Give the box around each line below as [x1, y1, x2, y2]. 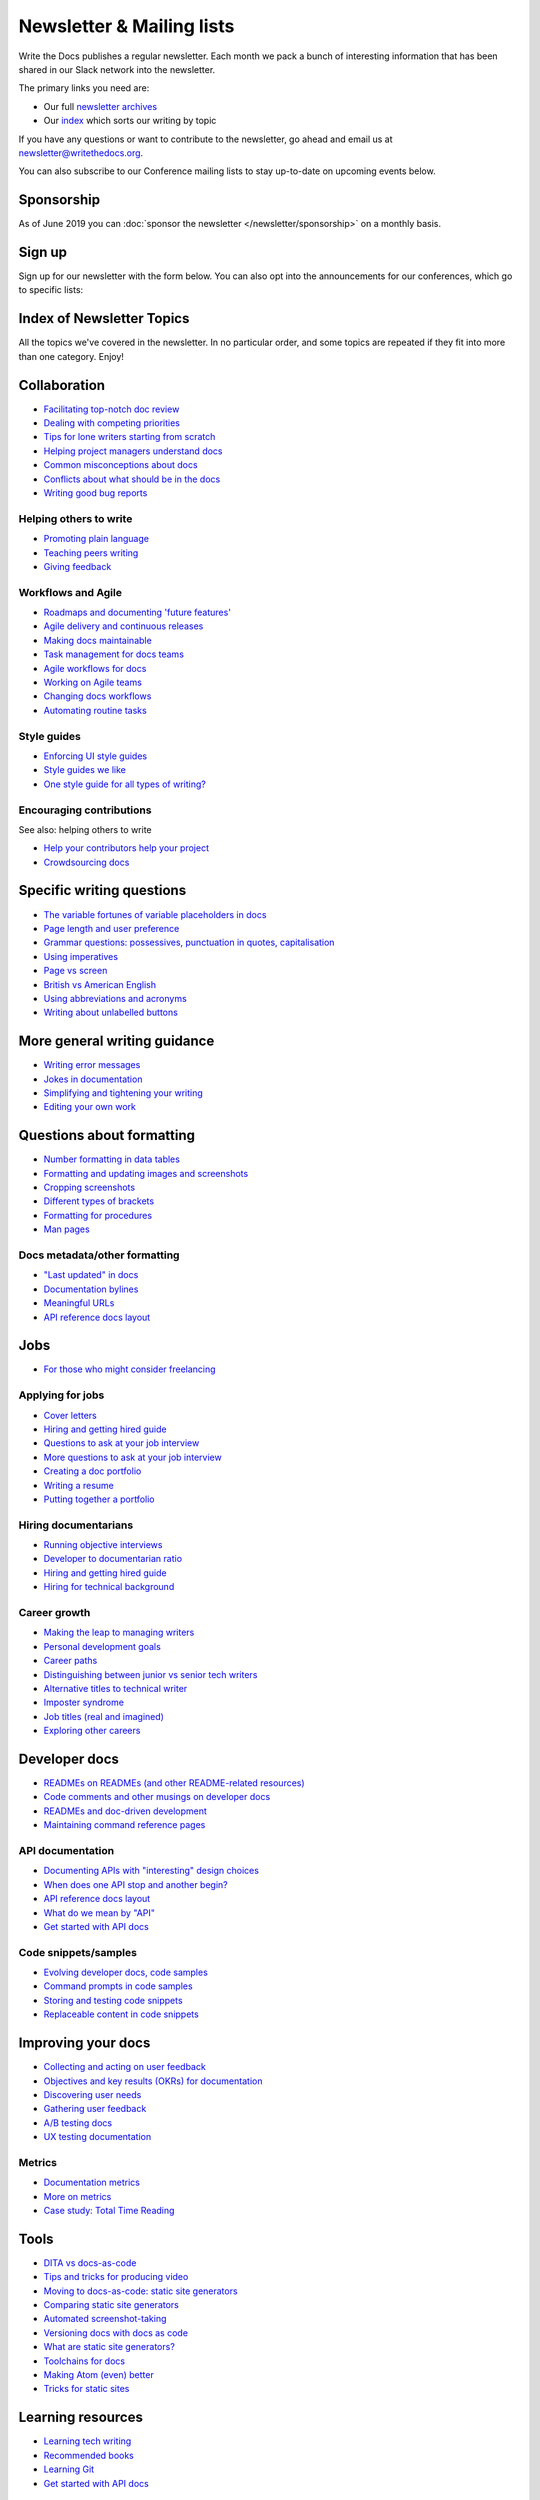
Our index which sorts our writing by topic [43, 115, 217, 127]
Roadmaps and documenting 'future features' [43, 606, 232, 619]
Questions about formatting [18, 1127, 195, 1144]
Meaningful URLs [43, 1297, 115, 1309]
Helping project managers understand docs [43, 445, 223, 457]
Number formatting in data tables [43, 1153, 180, 1165]
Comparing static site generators [43, 2299, 179, 2311]
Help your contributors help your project [43, 842, 210, 854]
